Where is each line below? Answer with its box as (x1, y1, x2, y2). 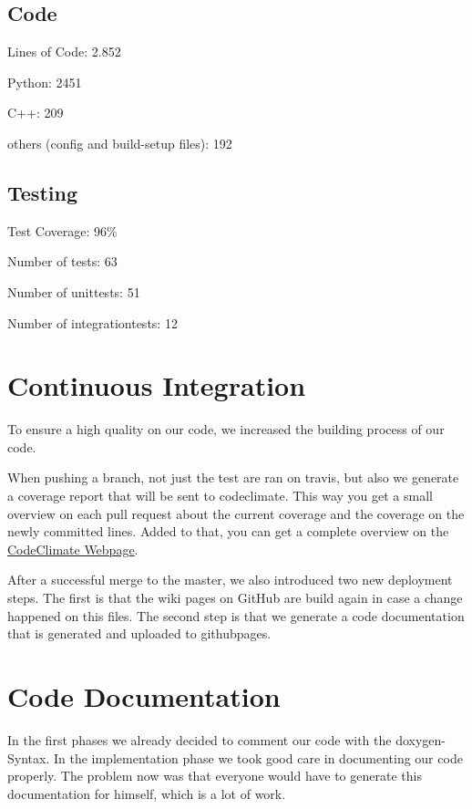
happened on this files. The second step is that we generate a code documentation (7, 606, 465, 625)
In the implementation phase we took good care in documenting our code (53, 748, 463, 767)
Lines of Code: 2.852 (7, 42, 121, 61)
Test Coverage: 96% (7, 221, 118, 240)
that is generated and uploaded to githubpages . (7, 624, 272, 643)
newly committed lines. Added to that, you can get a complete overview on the (7, 522, 449, 541)
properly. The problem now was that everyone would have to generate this (7, 766, 422, 785)
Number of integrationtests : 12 (7, 313, 178, 332)
